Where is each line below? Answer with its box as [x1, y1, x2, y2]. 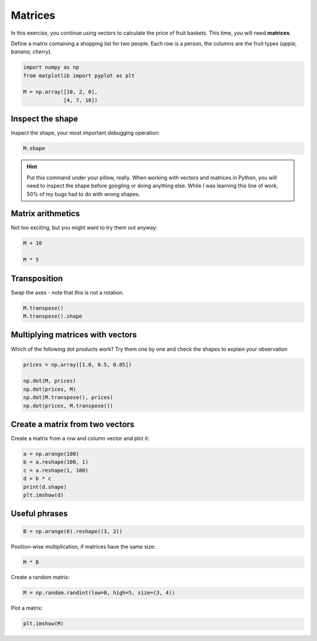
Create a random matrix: [11, 573, 70, 581]
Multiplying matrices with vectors [11, 330, 137, 340]
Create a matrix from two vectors [11, 419, 134, 429]
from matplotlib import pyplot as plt [23, 72, 135, 79]
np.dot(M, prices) [23, 378, 76, 384]
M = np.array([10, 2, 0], [23, 89, 98, 95]
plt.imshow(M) [23, 620, 64, 627]
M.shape [23, 145, 45, 152]
